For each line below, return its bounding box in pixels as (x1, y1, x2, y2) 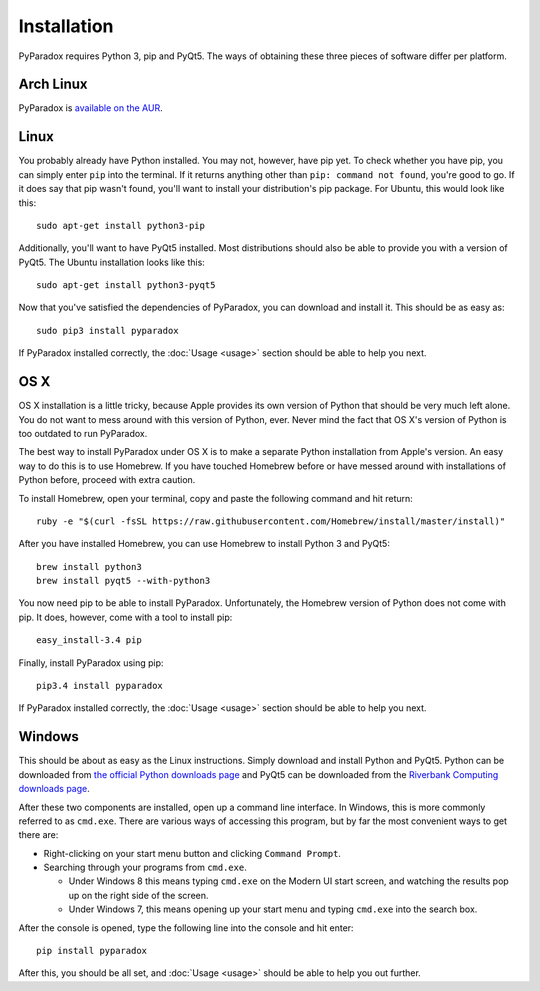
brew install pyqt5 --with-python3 (36, 575, 211, 587)
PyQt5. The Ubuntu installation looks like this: (18, 256, 205, 268)
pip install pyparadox (36, 945, 148, 957)
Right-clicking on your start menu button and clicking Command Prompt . (43, 847, 342, 859)
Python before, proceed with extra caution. (18, 474, 196, 486)
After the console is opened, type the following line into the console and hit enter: (18, 921, 354, 934)
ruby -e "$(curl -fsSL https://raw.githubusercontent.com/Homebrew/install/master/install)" (36, 515, 506, 527)
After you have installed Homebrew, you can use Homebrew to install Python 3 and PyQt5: (18, 538, 390, 550)
